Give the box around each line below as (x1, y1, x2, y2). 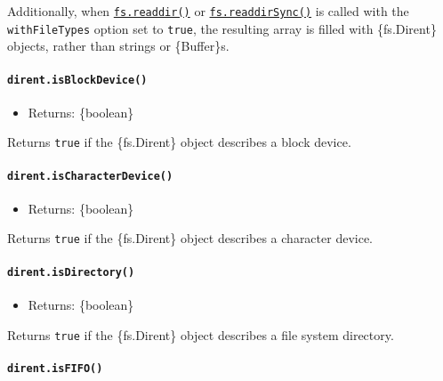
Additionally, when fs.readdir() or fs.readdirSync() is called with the (7, 2, 409, 20)
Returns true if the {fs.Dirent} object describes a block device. (7, 133, 351, 151)
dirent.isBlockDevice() (7, 73, 148, 86)
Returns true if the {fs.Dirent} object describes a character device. (7, 229, 374, 247)
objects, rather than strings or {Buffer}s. (7, 36, 230, 55)
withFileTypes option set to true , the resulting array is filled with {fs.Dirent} (7, 19, 437, 37)
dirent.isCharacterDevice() (7, 169, 173, 182)
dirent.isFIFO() (7, 361, 103, 375)
